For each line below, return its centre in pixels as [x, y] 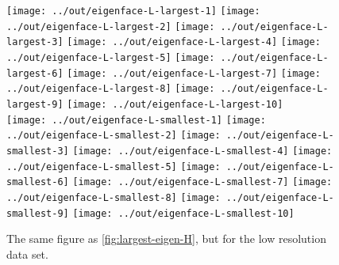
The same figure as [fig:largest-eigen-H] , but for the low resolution [166, 238]
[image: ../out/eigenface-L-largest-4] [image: [194, 42]
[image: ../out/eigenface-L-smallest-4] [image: [202, 151]
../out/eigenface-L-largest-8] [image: [111, 89]
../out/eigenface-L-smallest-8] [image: [114, 197]
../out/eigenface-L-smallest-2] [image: [114, 136]
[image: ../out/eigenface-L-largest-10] [175, 104]
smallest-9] [38, 213]
